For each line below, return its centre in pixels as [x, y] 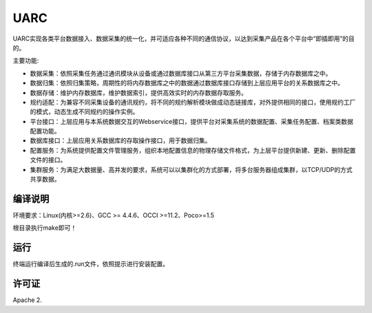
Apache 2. [28, 300]
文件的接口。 [48, 160]
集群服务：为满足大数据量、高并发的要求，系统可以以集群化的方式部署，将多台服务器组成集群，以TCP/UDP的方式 [191, 169]
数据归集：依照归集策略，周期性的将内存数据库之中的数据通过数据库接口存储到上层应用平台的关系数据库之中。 [187, 83]
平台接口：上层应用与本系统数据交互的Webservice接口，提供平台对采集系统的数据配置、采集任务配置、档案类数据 [192, 121]
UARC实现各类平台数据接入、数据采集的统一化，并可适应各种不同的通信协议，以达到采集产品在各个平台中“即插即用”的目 [184, 39]
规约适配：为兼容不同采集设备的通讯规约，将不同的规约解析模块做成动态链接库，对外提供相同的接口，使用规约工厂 [193, 102]
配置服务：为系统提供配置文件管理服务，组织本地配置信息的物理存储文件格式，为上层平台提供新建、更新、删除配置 [193, 150]
